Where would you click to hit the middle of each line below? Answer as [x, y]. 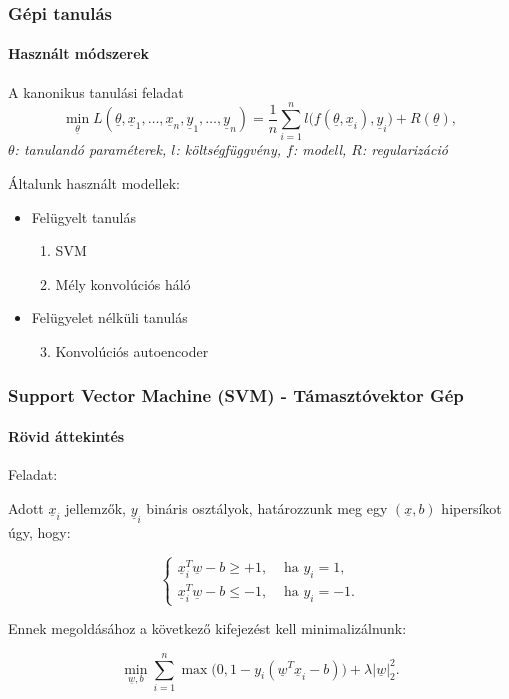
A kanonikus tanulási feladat [96, 91]
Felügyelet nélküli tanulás [109, 317]
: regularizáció [404, 149]
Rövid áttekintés [66, 435]
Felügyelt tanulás [83, 216]
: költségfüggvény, [228, 149]
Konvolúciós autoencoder [132, 350]
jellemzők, [95, 507]
